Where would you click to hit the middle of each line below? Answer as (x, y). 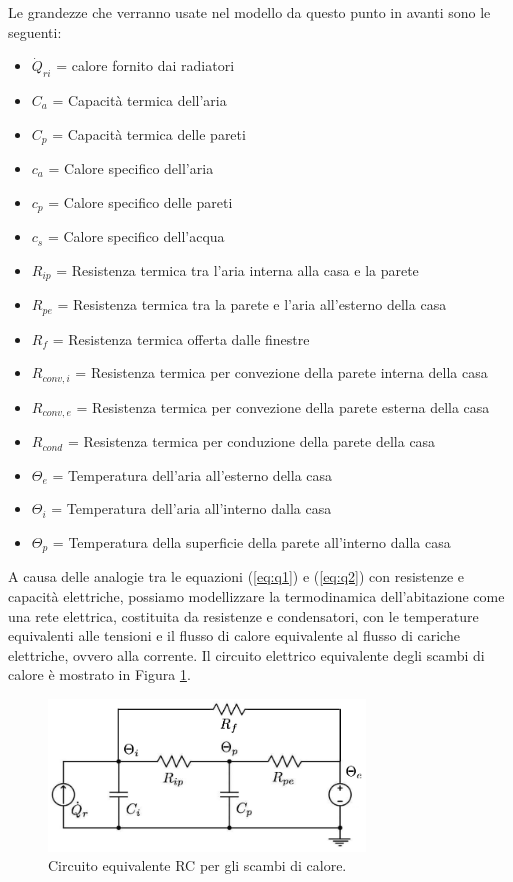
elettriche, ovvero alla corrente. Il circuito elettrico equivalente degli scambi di (246, 654)
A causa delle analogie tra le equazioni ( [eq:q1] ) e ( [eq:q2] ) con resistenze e (236, 576)
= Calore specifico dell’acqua (136, 236)
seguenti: (35, 31)
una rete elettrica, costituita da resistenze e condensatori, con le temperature (243, 615)
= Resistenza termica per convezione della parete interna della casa (281, 372)
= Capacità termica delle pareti (149, 133)
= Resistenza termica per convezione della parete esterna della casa (283, 406)
